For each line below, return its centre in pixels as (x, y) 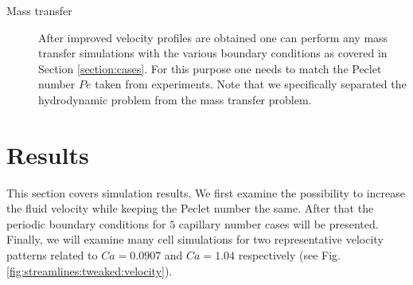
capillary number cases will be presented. (279, 223)
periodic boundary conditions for (86, 223)
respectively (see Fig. (290, 255)
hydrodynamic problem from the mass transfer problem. (175, 99)
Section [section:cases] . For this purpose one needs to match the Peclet (210, 68)
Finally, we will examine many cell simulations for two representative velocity (195, 239)
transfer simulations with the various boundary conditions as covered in (213, 53)
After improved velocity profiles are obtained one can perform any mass (213, 37)
